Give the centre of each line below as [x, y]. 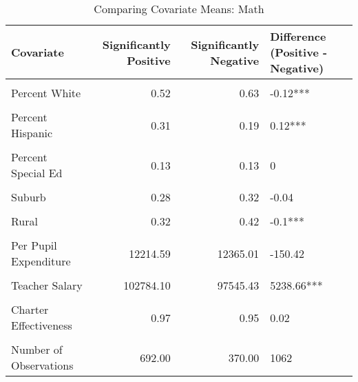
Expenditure [41, 261]
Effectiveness [42, 325]
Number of [37, 349]
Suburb [29, 197]
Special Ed [37, 173]
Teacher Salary [47, 285]
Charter [30, 309]
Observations [42, 365]
